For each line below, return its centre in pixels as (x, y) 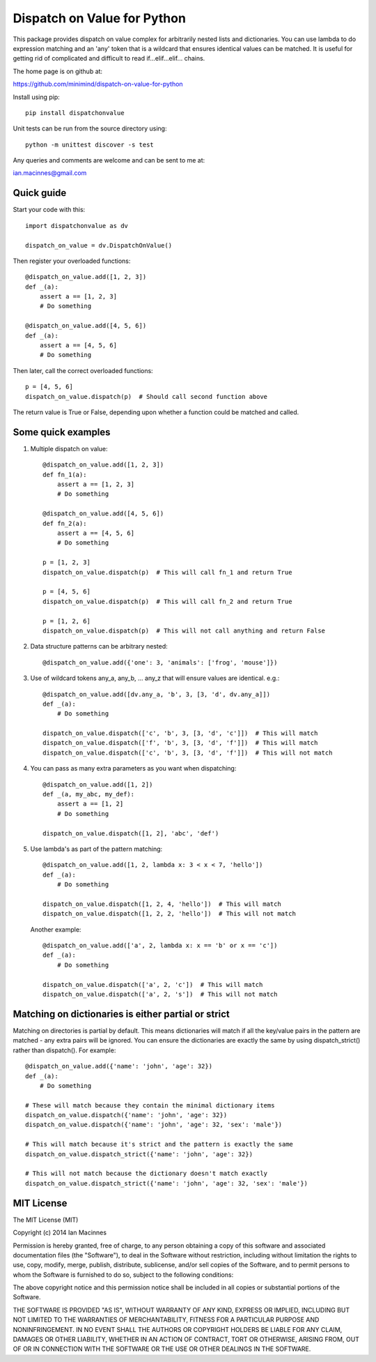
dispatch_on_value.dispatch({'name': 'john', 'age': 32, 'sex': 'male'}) (154, 1125)
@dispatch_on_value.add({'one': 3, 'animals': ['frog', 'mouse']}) (160, 662)
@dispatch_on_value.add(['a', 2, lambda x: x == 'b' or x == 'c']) (160, 946)
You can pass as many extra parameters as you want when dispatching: (133, 769)
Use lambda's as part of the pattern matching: (96, 849)
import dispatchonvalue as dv (77, 226)
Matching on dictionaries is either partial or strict (121, 1014)
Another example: (56, 929)
